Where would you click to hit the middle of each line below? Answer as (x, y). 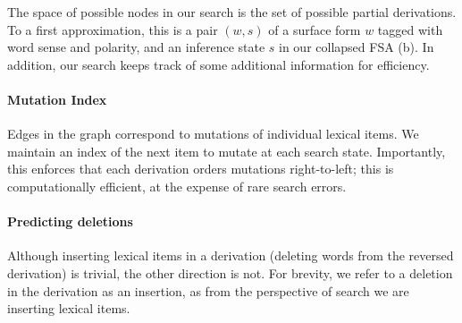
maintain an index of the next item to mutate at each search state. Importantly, (227, 151)
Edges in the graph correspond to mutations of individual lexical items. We (213, 134)
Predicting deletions (70, 221)
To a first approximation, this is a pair (113, 29)
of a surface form (315, 29)
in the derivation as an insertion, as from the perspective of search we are (208, 290)
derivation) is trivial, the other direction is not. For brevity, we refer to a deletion (230, 272)
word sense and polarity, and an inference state (136, 47)
